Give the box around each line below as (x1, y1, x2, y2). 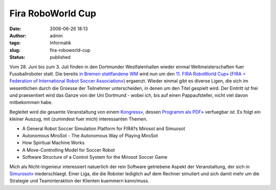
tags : (9, 40, 21, 46)
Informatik (50, 40, 72, 46)
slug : (9, 47, 20, 53)
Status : (9, 54, 26, 60)
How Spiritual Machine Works (22, 140, 85, 146)
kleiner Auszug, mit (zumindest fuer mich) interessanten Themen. (9, 116, 148, 122)
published (50, 54, 71, 60)
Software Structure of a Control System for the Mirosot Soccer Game (22, 154, 168, 160)
